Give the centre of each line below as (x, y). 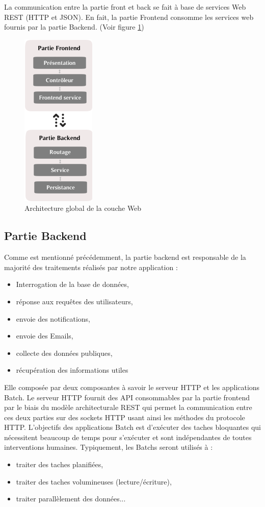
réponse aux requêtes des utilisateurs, (74, 301)
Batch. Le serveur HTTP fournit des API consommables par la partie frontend (127, 397)
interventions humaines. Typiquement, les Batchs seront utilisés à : (109, 447)
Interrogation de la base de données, (72, 284)
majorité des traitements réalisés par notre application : (91, 267)
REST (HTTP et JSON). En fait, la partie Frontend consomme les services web (129, 17)
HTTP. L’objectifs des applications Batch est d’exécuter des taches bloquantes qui (132, 427)
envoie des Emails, (45, 336)
